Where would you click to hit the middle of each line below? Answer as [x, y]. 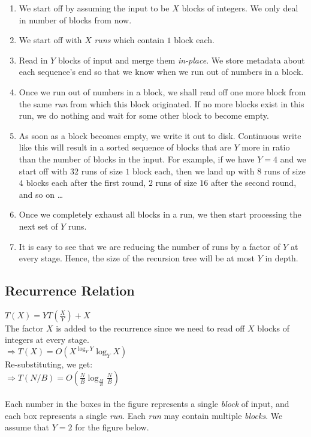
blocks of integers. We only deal [240, 8]
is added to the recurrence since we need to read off [150, 328]
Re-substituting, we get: [49, 364]
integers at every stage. [47, 340]
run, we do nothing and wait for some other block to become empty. [144, 115]
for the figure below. [112, 427]
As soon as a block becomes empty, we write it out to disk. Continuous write [160, 135]
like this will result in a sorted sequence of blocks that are [125, 147]
